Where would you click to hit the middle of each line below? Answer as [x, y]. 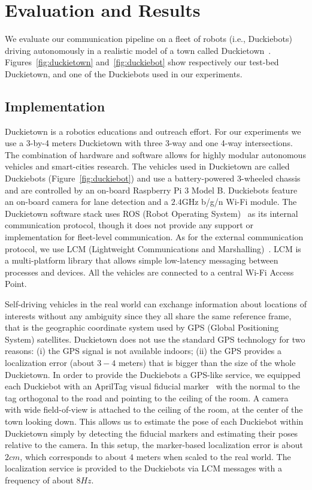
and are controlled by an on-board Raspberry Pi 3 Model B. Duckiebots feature [151, 190]
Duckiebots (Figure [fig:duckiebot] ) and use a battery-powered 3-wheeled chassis [153, 178]
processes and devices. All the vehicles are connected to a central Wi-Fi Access [149, 272]
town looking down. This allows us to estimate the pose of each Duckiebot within [154, 421]
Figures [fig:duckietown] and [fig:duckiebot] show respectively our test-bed [142, 62]
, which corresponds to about [73, 456]
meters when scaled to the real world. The [213, 456]
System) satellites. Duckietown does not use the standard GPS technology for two [155, 339]
